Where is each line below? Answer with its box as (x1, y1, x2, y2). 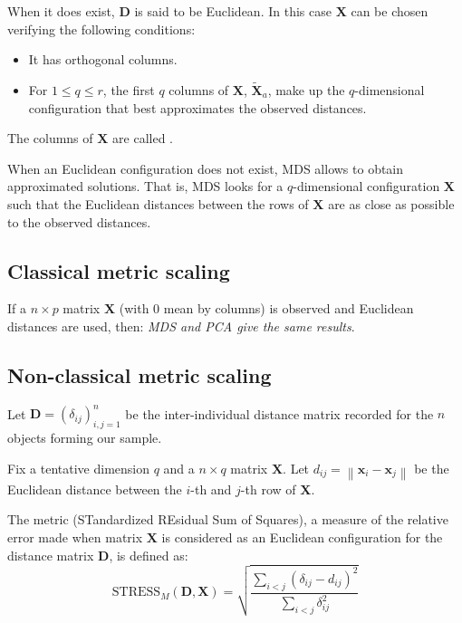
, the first (102, 81, 155, 99)
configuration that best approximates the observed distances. (28, 98, 367, 117)
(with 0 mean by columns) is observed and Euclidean (119, 299, 414, 318)
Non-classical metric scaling (7, 360, 272, 388)
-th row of (240, 479, 296, 498)
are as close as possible (328, 194, 455, 213)
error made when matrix (7, 528, 143, 547)
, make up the (267, 81, 345, 99)
